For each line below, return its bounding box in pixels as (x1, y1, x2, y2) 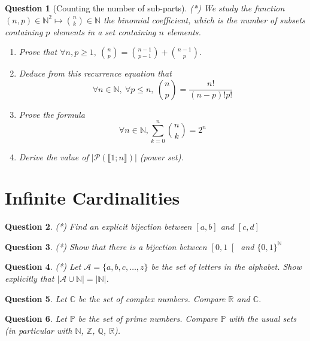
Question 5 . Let (5, 292, 67, 305)
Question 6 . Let (5, 312, 67, 325)
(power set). (139, 150, 184, 163)
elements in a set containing (53, 25, 156, 38)
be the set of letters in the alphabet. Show (151, 260, 302, 273)
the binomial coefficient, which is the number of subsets (104, 13, 305, 26)
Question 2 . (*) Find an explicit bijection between (5, 220, 192, 233)
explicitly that (5, 272, 54, 284)
